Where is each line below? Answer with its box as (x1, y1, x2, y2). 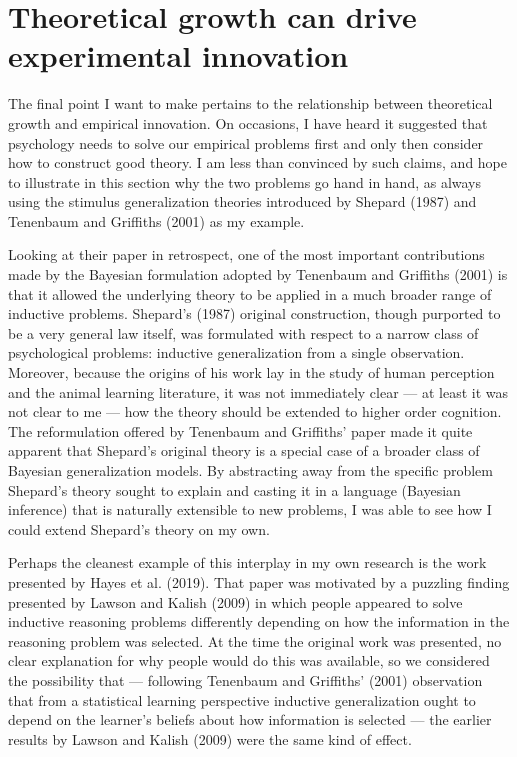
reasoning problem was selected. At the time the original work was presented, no (8, 630, 502, 651)
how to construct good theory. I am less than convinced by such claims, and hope (8, 152, 507, 173)
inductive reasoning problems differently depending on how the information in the (8, 611, 510, 632)
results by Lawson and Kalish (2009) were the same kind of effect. (8, 728, 412, 749)
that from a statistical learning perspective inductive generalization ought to (8, 689, 476, 710)
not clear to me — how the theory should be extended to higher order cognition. (8, 401, 502, 422)
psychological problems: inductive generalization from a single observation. (8, 342, 465, 363)
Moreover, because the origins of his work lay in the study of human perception (8, 362, 495, 383)
